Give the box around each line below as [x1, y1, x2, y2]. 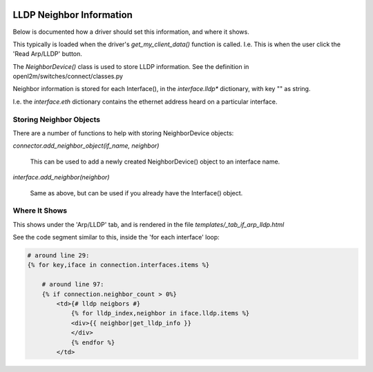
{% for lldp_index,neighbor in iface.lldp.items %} [70, 309, 250, 317]
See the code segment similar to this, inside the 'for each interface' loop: [12, 233, 220, 242]
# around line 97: [41, 280, 104, 288]
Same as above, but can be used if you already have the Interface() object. [30, 188, 243, 197]
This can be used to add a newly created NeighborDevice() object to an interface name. [30, 157, 280, 166]
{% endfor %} [70, 338, 115, 346]
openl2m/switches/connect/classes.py [12, 72, 124, 81]
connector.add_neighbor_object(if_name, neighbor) [12, 141, 160, 150]
